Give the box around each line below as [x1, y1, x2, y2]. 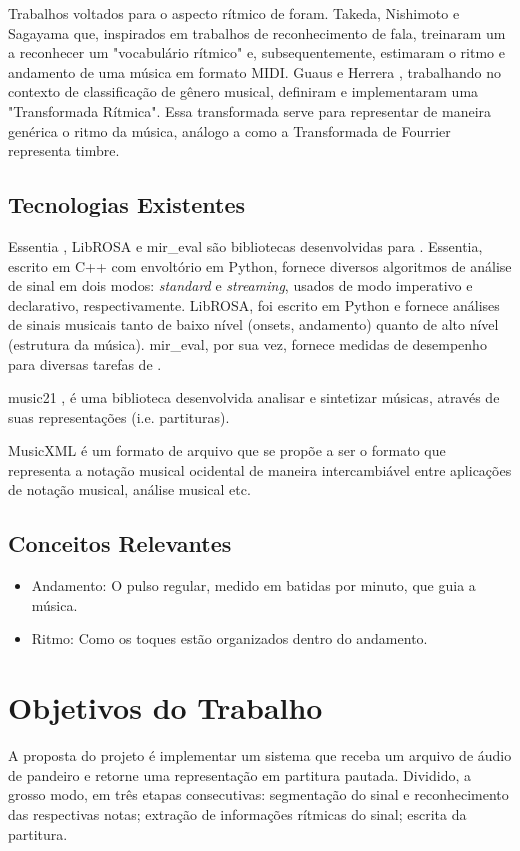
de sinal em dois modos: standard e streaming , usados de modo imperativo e [8, 275, 473, 296]
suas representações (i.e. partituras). [8, 406, 230, 427]
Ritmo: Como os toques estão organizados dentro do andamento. [31, 628, 428, 649]
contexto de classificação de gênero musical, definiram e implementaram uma [8, 81, 479, 102]
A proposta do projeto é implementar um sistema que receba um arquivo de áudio [8, 745, 512, 766]
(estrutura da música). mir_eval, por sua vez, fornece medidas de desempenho [8, 333, 487, 354]
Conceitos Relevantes [8, 528, 232, 559]
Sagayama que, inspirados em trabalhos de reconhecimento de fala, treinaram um [8, 22, 506, 43]
